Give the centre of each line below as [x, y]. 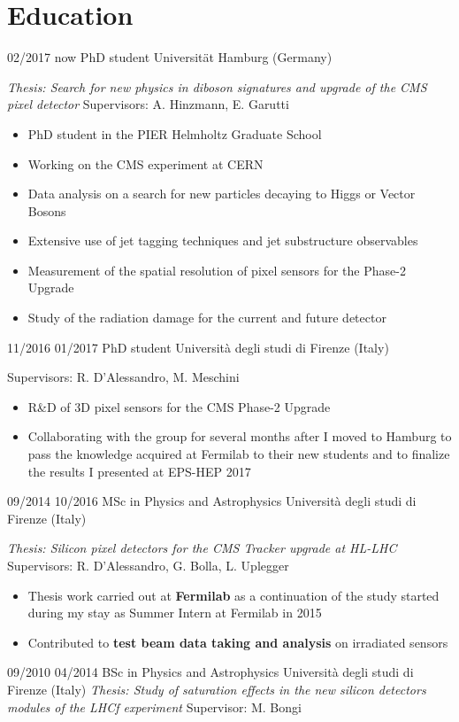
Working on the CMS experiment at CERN [145, 163]
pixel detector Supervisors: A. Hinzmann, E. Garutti [148, 104]
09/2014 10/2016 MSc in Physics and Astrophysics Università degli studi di [212, 501]
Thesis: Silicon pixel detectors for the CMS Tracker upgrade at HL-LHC [202, 548]
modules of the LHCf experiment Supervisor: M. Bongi [154, 706]
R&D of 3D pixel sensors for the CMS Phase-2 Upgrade [179, 406]
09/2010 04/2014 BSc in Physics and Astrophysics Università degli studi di [210, 672]
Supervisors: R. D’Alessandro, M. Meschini [123, 377]
